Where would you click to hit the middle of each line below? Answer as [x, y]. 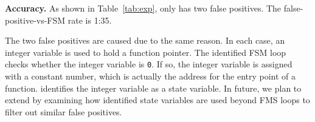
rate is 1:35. [90, 20]
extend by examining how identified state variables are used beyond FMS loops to [157, 100]
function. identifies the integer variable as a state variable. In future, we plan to [153, 88]
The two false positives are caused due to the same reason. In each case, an [145, 40]
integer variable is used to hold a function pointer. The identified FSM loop [146, 52]
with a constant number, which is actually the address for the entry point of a [151, 76]
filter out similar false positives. [64, 111]
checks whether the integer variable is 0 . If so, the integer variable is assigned [149, 64]
